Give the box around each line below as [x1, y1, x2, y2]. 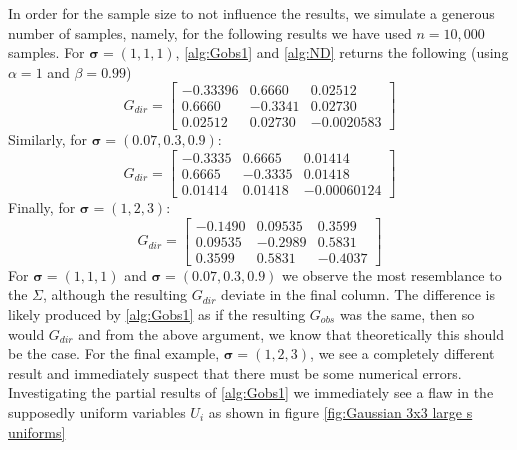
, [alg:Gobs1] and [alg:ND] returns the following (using [175, 42, 509, 63]
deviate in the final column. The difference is [221, 284, 495, 305]
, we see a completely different [310, 343, 495, 364]
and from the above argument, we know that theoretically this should [78, 323, 504, 344]
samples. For [8, 42, 85, 63]
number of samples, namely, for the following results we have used [8, 22, 412, 43]
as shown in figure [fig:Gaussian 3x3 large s [208, 402, 473, 422]
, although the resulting [43, 284, 188, 305]
